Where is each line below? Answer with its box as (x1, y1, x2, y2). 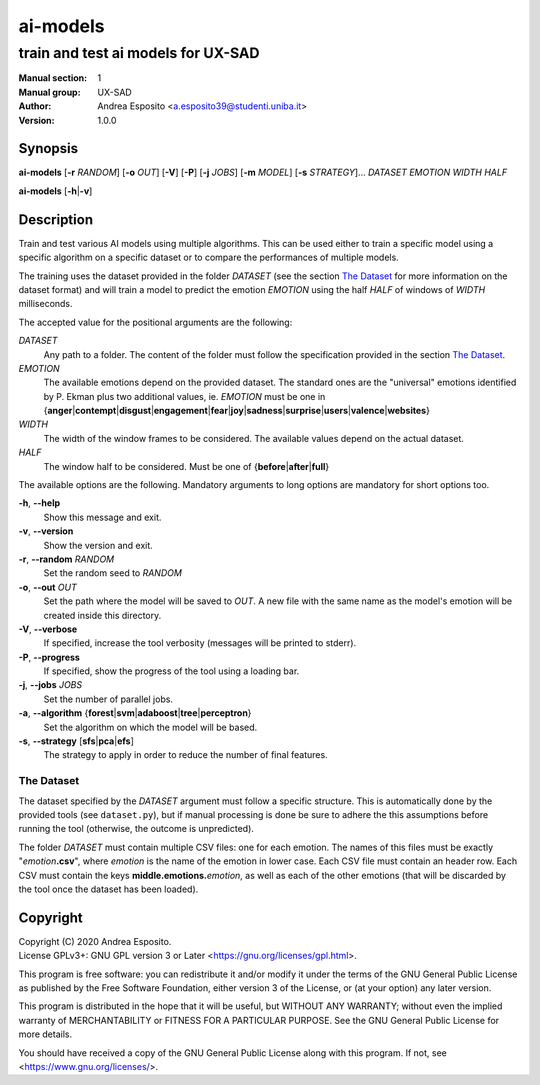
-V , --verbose (18, 623, 78, 635)
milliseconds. (18, 298, 74, 310)
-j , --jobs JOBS (18, 679, 83, 691)
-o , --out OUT (18, 581, 77, 593)
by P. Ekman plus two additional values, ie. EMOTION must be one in (43, 390, 326, 402)
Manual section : (18, 72, 88, 84)
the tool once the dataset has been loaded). (18, 883, 199, 895)
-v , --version (18, 525, 74, 537)
